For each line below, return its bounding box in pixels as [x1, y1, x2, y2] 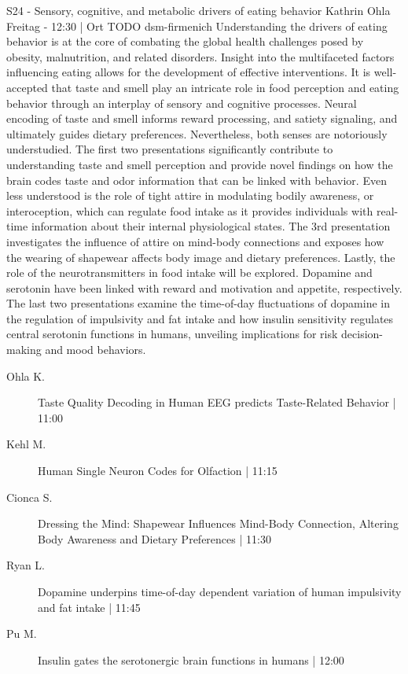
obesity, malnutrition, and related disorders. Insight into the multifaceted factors [6, 48, 395, 64]
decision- [341, 326, 383, 342]
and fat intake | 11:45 [38, 598, 141, 615]
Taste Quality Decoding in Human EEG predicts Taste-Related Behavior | [38, 394, 396, 411]
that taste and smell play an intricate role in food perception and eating [51, 79, 399, 95]
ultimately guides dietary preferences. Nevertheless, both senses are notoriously [6, 125, 388, 142]
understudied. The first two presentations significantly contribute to [6, 141, 333, 157]
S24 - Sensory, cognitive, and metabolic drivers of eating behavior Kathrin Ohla [6, 2, 391, 18]
